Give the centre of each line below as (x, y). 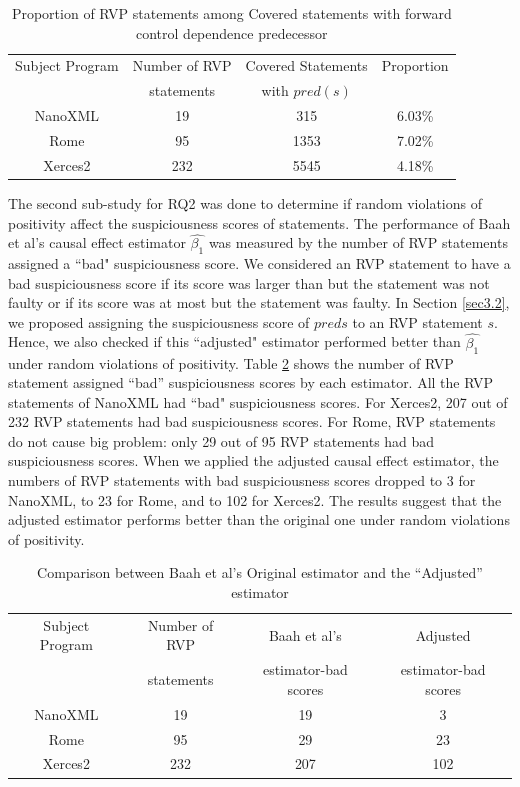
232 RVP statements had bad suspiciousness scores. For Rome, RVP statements (252, 421)
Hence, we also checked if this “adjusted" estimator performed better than (234, 341)
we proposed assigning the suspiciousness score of (159, 321)
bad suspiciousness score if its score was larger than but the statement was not (249, 282)
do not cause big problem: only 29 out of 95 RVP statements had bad (221, 440)
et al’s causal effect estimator (97, 242)
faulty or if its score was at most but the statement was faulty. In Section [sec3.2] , (259, 302)
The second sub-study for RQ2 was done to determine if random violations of (245, 202)
